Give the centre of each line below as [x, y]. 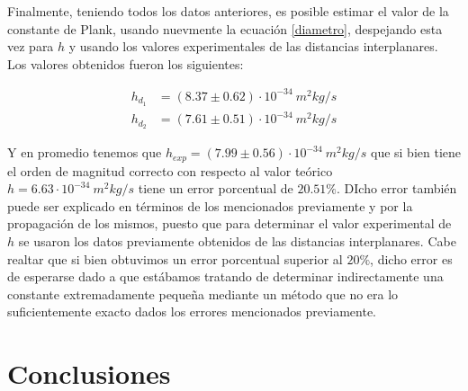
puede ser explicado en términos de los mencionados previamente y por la [210, 205]
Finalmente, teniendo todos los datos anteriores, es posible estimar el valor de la [228, 11]
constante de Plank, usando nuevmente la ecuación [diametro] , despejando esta [225, 28]
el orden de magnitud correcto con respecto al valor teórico [170, 170]
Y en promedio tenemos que [85, 152]
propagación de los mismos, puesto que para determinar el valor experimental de [229, 223]
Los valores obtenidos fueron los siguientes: [126, 63]
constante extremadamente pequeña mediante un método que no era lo [203, 293]
